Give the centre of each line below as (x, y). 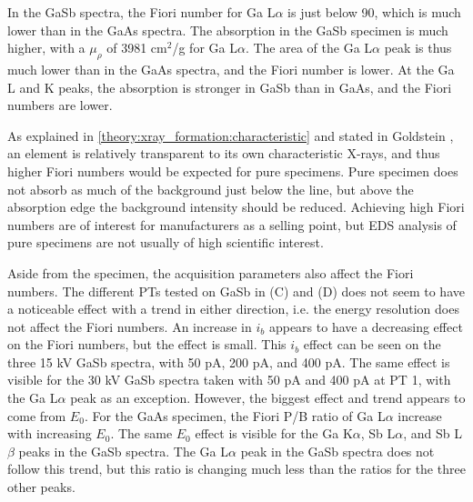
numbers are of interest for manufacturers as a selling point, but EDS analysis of (232, 224)
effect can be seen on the (372, 344)
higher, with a (46, 48)
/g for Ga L (205, 48)
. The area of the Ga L (309, 48)
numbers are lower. (60, 105)
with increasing (50, 433)
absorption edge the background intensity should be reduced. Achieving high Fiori (236, 207)
